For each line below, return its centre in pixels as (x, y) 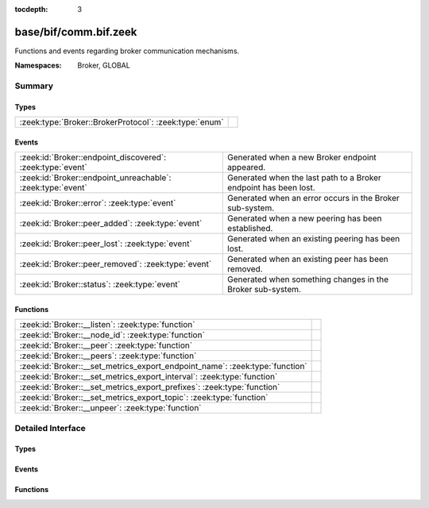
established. (250, 229)
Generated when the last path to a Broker (304, 178)
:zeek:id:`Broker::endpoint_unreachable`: (95, 178)
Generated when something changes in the (308, 279)
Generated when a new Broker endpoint (302, 157)
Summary (34, 86)
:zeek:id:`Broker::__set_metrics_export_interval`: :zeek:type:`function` (149, 377)
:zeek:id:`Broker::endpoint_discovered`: (93, 157)
